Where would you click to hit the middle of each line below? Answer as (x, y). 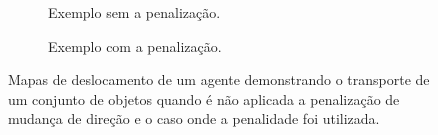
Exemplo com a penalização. (135, 45)
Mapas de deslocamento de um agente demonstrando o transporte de (219, 79)
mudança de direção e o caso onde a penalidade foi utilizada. (194, 118)
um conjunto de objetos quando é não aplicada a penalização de (204, 98)
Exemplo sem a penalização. (134, 12)
